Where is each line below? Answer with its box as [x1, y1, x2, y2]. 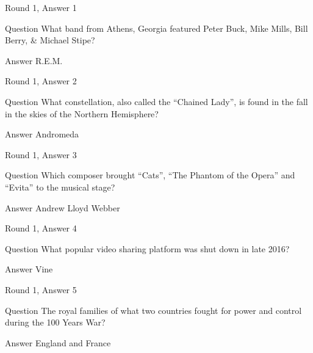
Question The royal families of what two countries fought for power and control [5, 304, 302, 316]
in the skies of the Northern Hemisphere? [5, 107, 159, 120]
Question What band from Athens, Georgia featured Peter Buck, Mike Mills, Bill [5, 21, 308, 34]
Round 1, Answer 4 [5, 222, 77, 235]
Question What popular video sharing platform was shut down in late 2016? [5, 242, 290, 255]
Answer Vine [5, 263, 53, 275]
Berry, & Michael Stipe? [5, 34, 95, 46]
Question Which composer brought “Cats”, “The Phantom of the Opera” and [5, 169, 295, 181]
